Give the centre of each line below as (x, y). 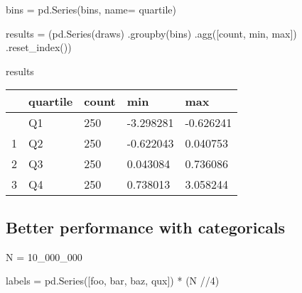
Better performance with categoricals (146, 227)
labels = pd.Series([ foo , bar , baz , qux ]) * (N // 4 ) (113, 281)
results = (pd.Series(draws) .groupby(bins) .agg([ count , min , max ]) (151, 33)
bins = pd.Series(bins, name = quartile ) (91, 9)
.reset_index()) (39, 47)
